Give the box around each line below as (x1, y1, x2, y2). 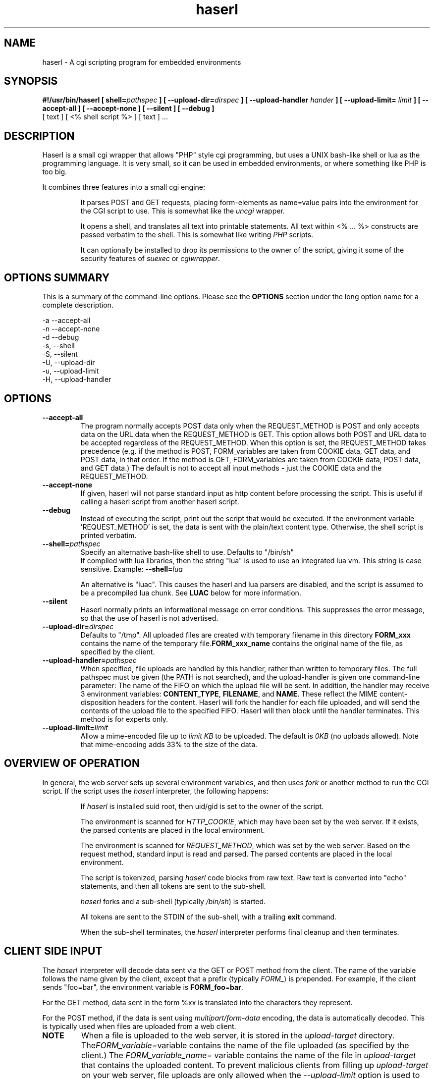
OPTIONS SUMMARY (4, 271, 110, 284)
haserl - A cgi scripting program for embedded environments (42, 57, 241, 66)
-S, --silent (42, 350, 78, 359)
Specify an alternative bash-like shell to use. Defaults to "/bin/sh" (80, 547, 294, 556)
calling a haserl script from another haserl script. (80, 497, 239, 506)
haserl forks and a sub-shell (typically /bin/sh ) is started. (80, 897, 266, 906)
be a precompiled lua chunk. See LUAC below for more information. (80, 588, 301, 597)
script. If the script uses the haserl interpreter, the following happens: (42, 786, 269, 795)
